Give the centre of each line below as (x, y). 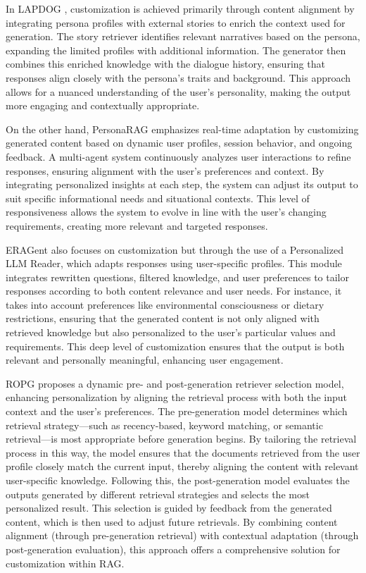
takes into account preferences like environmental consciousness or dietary (165, 304)
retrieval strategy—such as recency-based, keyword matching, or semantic (164, 425)
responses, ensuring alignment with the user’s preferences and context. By (165, 170)
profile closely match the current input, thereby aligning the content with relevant (182, 466)
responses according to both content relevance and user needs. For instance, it (174, 291)
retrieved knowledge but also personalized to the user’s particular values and (171, 332)
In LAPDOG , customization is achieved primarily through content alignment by (180, 8)
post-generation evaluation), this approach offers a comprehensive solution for (173, 549)
